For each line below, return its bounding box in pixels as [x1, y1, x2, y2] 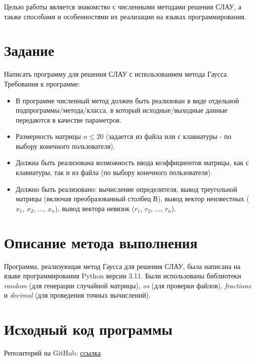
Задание [4, 40, 54, 60]
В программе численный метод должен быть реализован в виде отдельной [15, 95, 239, 105]
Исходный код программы [4, 319, 172, 339]
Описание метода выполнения [4, 232, 198, 252]
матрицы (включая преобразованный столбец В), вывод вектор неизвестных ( [15, 193, 250, 204]
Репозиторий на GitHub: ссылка [4, 348, 101, 358]
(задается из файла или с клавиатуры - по [106, 131, 232, 141]
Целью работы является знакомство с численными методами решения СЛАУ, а [4, 1, 242, 11]
